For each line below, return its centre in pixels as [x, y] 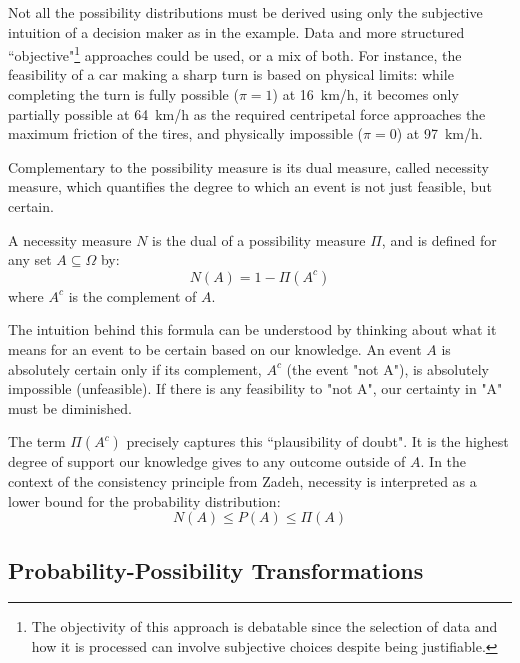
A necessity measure [70, 239]
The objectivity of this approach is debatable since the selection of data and [264, 626]
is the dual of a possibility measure [259, 239]
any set [30, 259]
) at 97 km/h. [439, 133]
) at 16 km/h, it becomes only [365, 94]
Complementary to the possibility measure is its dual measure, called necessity [248, 166]
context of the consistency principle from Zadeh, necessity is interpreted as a [242, 480]
